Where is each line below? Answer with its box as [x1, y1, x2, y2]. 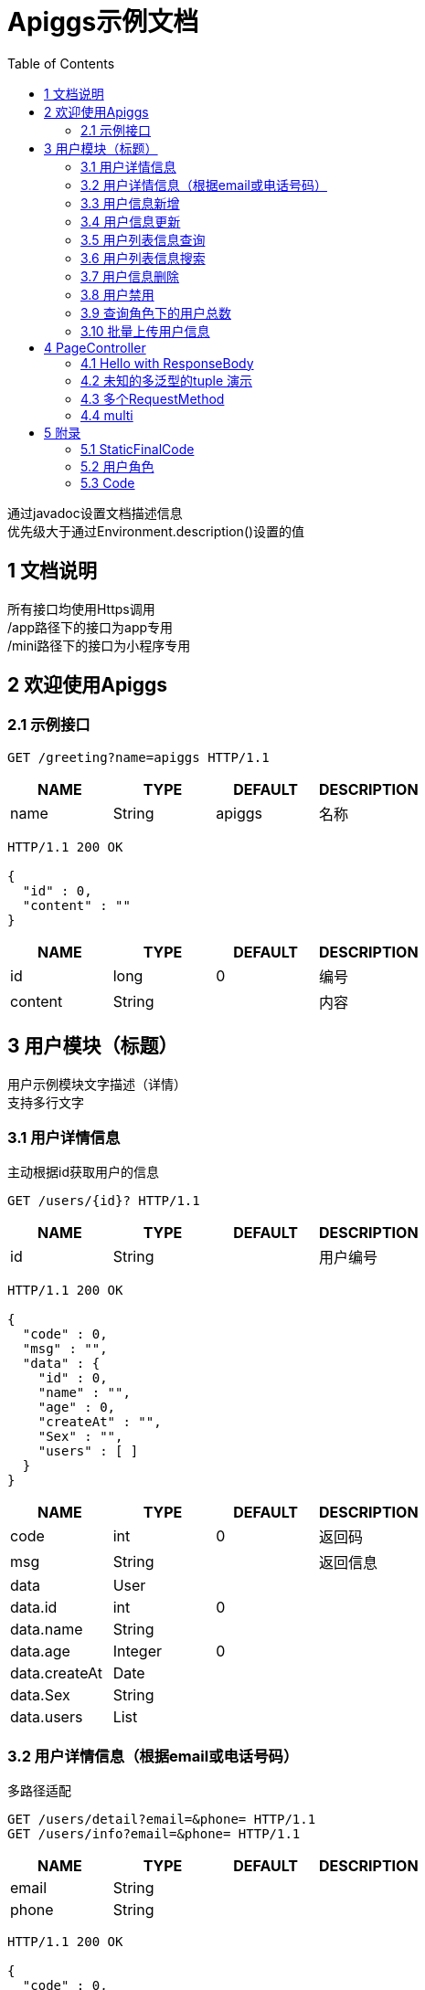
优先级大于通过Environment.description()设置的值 [7, 523, 305, 539]
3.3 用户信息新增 [80, 195, 180, 211]
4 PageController [44, 339, 146, 355]
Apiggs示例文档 [7, 6, 199, 37]
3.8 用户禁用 [80, 286, 154, 302]
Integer [112, 1642, 162, 1661]
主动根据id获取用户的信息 [7, 1164, 159, 1180]
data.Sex [10, 1686, 70, 1705]
